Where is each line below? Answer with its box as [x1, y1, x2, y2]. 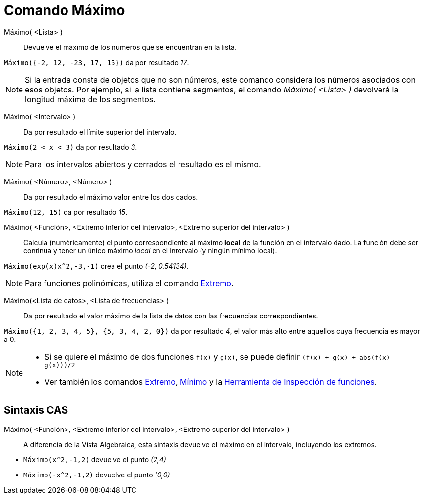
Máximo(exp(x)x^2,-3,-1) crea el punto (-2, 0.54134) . [4, 261, 189, 270]
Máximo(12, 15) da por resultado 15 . [4, 207, 128, 216]
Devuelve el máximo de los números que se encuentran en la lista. [23, 43, 237, 51]
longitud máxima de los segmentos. [25, 94, 156, 104]
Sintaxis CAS [4, 404, 68, 417]
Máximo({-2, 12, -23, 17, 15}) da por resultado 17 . [4, 58, 189, 67]
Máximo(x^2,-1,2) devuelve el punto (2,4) [23, 455, 166, 464]
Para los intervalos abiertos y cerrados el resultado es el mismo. [25, 159, 261, 169]
